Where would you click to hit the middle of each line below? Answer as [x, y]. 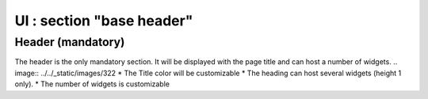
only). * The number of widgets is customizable [92, 84]
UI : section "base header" [104, 21]
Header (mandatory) [70, 42]
